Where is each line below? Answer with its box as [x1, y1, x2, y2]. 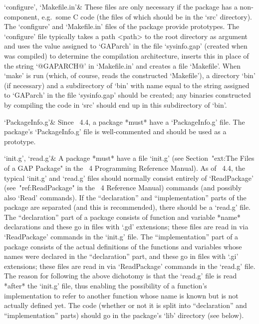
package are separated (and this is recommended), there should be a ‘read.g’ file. [4, 202, 251, 212]
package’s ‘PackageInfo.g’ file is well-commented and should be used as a [4, 126, 227, 137]
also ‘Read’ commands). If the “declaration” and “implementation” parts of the [4, 192, 247, 202]
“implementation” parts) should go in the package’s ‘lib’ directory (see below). [4, 309, 244, 320]
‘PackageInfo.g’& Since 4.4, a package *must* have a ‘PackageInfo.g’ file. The [4, 116, 245, 127]
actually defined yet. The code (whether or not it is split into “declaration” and [4, 300, 247, 310]
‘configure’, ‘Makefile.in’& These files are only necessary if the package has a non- [4, 2, 254, 12]
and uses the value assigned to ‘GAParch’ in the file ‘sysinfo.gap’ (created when [4, 41, 248, 51]
